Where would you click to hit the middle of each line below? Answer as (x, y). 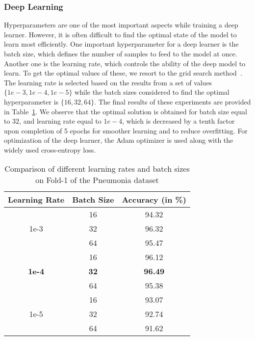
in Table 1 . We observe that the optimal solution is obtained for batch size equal (126, 111)
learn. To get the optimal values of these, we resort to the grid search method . (123, 73)
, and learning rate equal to (60, 121)
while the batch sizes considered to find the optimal (152, 92)
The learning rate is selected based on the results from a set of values (108, 82)
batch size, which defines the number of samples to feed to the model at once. (121, 53)
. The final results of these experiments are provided (173, 101)
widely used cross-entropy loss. (50, 149)
